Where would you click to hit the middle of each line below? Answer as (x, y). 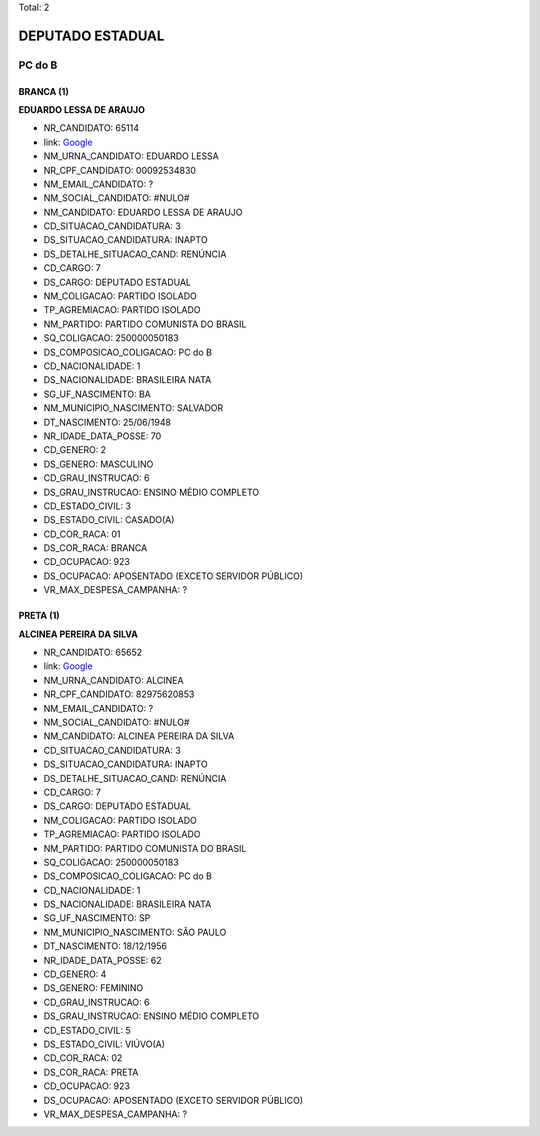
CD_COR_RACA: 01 (82, 534)
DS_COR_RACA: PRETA (91, 1072)
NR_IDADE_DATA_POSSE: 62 (102, 960)
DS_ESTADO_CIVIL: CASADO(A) (109, 520)
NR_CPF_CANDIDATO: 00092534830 (120, 170)
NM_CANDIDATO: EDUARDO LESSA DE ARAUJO (143, 212)
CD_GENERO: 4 (75, 974)
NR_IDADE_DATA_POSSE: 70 (102, 436)
